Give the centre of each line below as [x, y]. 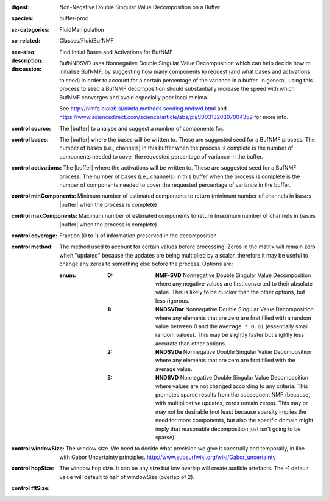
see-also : [24, 52]
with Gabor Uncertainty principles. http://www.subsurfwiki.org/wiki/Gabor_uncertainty [168, 457]
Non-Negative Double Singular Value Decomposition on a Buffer [140, 7]
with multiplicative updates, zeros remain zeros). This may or [232, 403]
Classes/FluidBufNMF [87, 41]
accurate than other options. [191, 343]
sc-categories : [30, 29]
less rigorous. [173, 301]
